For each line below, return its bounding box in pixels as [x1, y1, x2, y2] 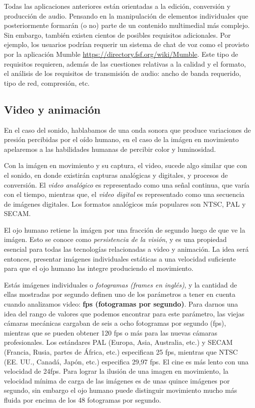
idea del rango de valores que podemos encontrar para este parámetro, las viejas [4, 308, 245, 318]
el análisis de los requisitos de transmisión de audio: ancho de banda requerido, [4, 68, 241, 78]
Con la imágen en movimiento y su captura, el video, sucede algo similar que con [4, 160, 247, 170]
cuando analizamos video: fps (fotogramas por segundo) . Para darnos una [4, 299, 238, 309]
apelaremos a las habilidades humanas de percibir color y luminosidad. [4, 144, 216, 154]
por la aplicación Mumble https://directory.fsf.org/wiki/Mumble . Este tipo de [4, 48, 238, 59]
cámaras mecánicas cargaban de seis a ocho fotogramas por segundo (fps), [4, 318, 226, 328]
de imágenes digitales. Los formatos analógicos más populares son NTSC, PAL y [4, 198, 246, 209]
